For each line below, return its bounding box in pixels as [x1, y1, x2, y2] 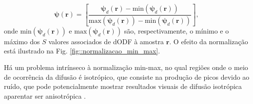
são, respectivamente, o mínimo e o [124, 25, 229, 35]
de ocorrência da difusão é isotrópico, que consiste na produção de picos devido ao [4, 71, 250, 82]
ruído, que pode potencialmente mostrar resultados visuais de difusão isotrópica [4, 81, 242, 91]
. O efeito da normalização [169, 36, 248, 46]
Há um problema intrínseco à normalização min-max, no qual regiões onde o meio [4, 62, 248, 72]
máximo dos [4, 36, 40, 46]
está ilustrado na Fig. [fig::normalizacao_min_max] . [4, 46, 160, 56]
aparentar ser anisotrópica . [4, 90, 86, 101]
